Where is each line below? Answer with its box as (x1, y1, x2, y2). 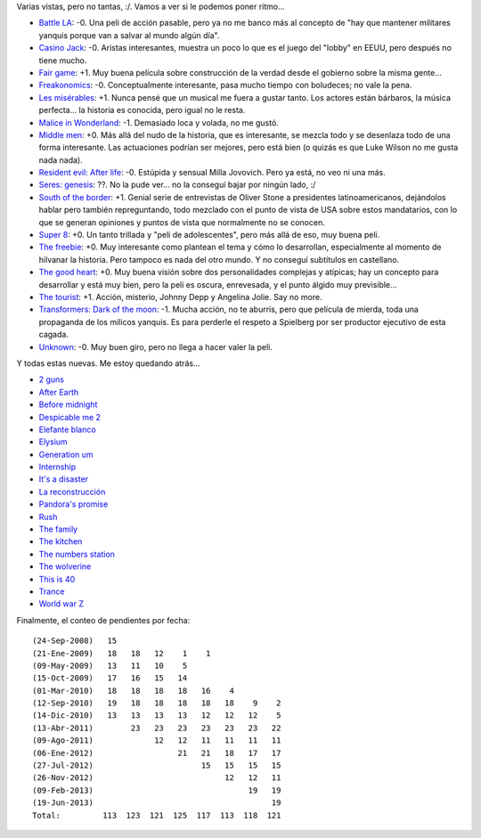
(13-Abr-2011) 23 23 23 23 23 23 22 (32, 722, 281, 733)
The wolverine (38, 561, 92, 572)
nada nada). (38, 154, 84, 165)
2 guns (38, 374, 65, 385)
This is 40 (38, 574, 76, 584)
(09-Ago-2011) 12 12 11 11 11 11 (32, 736, 281, 745)
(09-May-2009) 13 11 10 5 (32, 660, 188, 671)
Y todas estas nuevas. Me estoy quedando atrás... (16, 357, 200, 369)
